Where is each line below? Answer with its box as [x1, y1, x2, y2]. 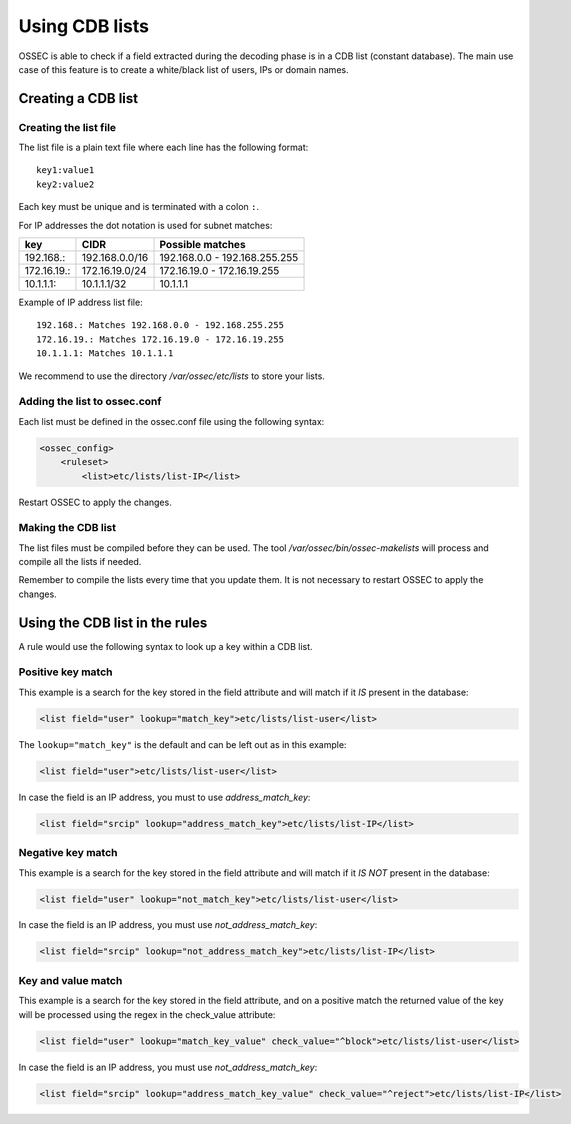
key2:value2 [36, 178, 95, 190]
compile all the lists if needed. [18, 556, 142, 568]
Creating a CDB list [18, 90, 139, 107]
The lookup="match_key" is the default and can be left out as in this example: [18, 738, 347, 750]
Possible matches [159, 238, 246, 252]
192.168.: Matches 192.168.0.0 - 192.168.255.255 [36, 320, 285, 331]
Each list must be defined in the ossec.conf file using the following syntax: [18, 415, 325, 427]
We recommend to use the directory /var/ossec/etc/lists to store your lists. [18, 370, 325, 382]
